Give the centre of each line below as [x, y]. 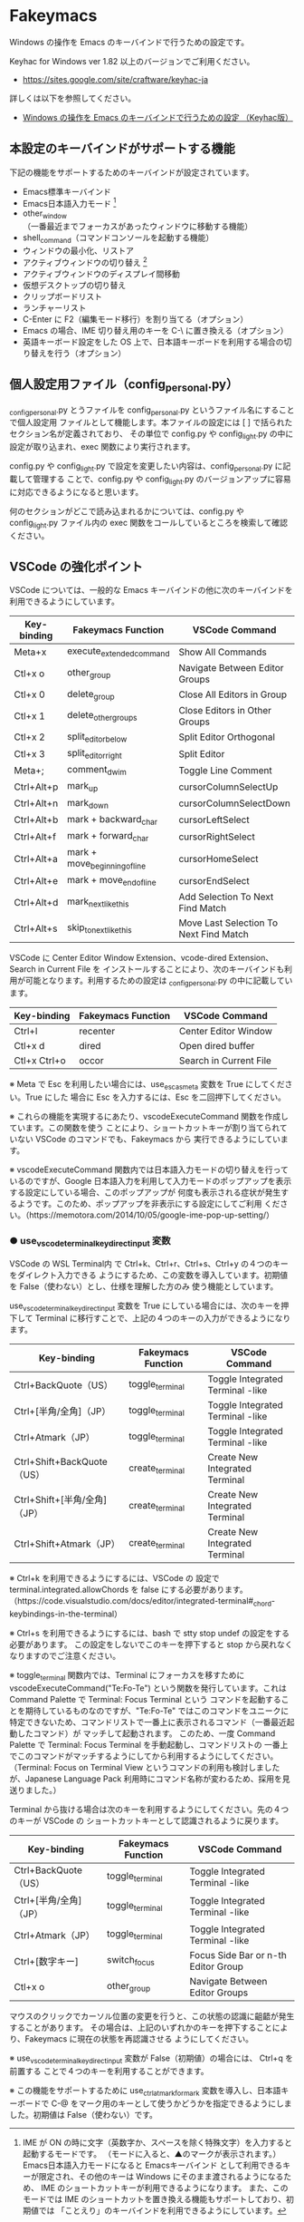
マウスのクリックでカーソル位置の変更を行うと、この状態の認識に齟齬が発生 [152, 2016]
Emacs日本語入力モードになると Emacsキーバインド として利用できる [152, 2165]
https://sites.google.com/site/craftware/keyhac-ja [115, 79]
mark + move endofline [112, 881]
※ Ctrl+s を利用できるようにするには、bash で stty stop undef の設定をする [149, 1634]
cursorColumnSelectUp [228, 787]
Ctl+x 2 [29, 737]
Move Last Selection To [228, 923]
